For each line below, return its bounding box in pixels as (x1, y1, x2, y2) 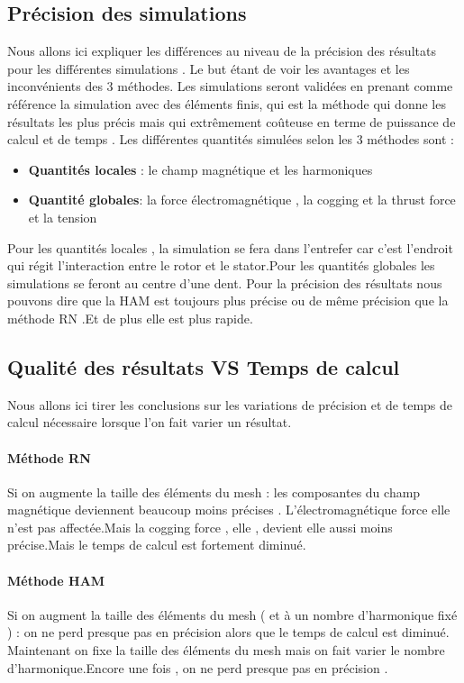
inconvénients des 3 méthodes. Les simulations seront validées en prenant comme (7, 77, 453, 96)
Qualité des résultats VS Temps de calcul (7, 352, 400, 380)
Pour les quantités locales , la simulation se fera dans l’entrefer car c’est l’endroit (7, 238, 453, 257)
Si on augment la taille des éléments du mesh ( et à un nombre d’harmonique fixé (7, 605, 458, 624)
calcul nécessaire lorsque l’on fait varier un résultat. (7, 413, 292, 432)
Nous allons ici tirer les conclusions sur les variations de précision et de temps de (7, 395, 453, 414)
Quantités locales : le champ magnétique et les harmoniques (28, 159, 373, 178)
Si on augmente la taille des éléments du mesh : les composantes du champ (7, 482, 421, 501)
